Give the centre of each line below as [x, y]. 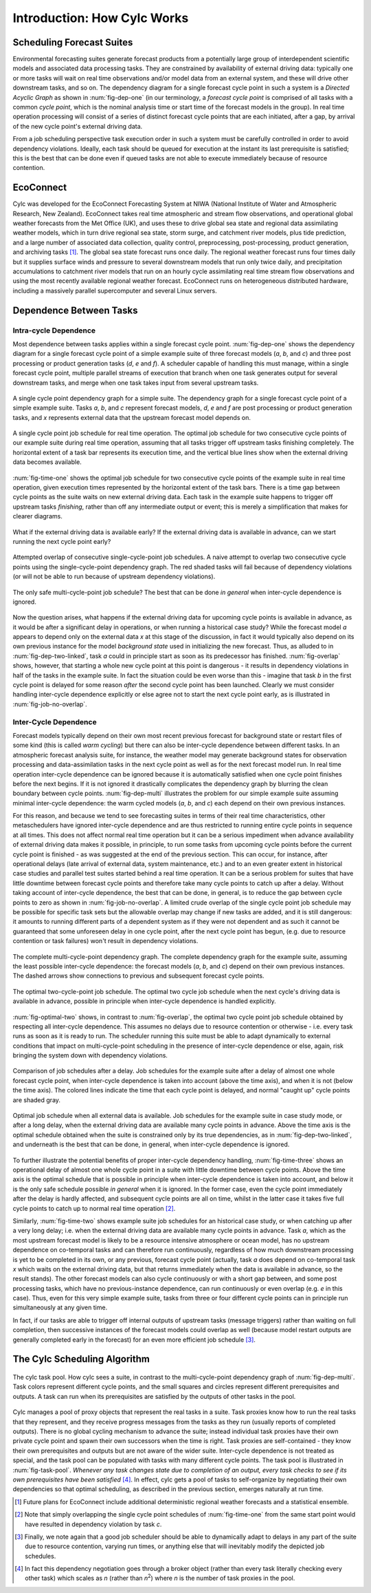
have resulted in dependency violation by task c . [93, 1524]
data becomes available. [47, 462]
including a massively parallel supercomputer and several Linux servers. [115, 291]
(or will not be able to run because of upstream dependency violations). [114, 577]
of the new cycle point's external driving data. [78, 126]
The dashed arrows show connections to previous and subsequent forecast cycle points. [138, 976]
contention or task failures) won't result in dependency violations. [105, 941]
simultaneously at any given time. [60, 1307]
